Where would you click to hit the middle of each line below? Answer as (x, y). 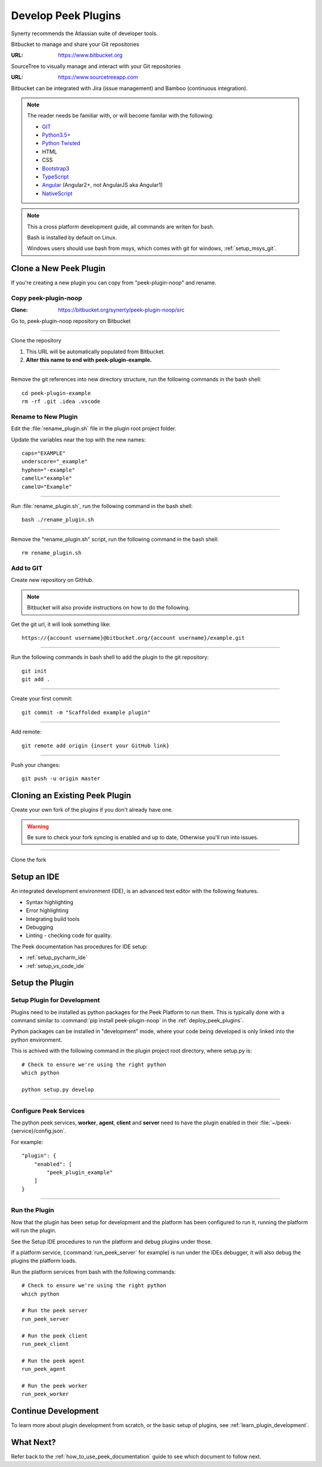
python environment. (37, 1040)
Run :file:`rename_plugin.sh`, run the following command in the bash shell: (102, 506)
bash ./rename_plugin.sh (58, 520)
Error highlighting (47, 911)
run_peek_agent (44, 1369)
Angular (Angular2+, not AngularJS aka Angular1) (103, 185)
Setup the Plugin (42, 983)
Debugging (40, 927)
